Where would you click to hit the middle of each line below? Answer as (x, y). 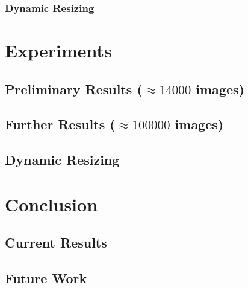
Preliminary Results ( (74, 88)
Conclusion (51, 204)
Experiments (58, 50)
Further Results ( (60, 124)
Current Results (56, 242)
